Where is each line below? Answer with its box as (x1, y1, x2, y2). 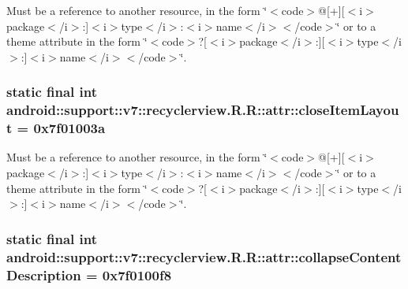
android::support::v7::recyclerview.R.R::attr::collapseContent (6, 246, 402, 266)
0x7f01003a (33, 118, 106, 138)
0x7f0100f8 (102, 265, 172, 284)
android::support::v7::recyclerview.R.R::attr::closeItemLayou (6, 100, 399, 120)
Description (6, 265, 81, 284)
